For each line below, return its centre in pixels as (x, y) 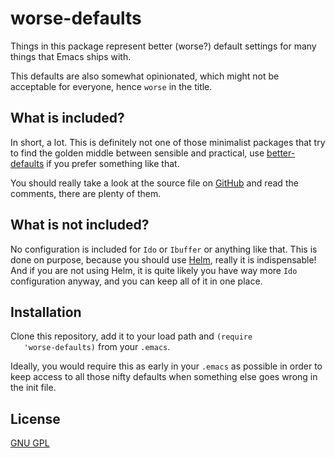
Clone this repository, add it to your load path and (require (131, 336)
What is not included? (80, 225)
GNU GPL (30, 443)
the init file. (33, 388)
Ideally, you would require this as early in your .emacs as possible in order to (166, 366)
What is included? (67, 118)
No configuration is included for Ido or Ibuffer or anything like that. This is (164, 249)
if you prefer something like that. (113, 163)
